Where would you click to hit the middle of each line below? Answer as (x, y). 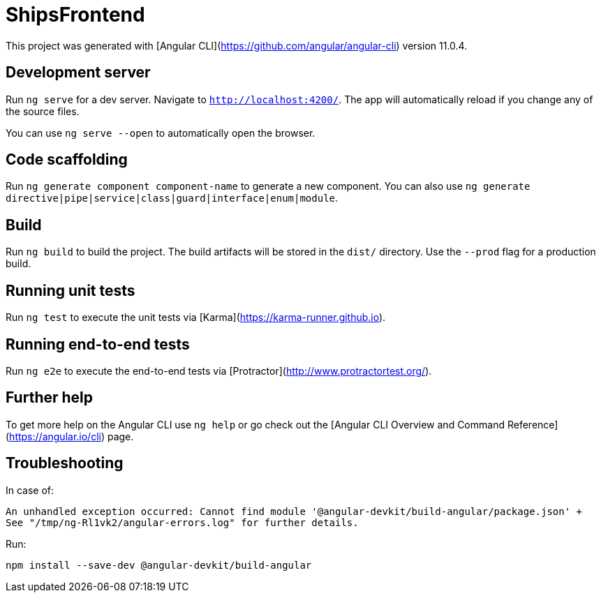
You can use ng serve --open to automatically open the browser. (161, 133)
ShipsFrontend (75, 15)
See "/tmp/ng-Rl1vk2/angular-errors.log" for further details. (182, 522)
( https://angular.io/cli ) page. (70, 436)
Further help (50, 398)
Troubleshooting (65, 463)
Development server (78, 73)
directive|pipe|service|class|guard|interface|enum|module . (172, 198)
